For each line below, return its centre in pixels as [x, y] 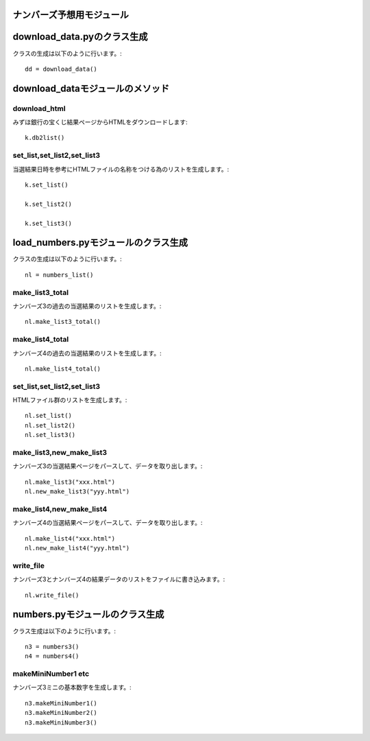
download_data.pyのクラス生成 [80, 37]
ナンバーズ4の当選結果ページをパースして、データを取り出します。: [108, 523]
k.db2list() [45, 138]
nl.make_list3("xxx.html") [70, 482]
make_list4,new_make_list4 [60, 509]
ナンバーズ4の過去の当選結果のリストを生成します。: [87, 353]
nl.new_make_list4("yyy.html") [77, 548]
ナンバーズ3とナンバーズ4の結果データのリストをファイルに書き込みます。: [119, 579]
